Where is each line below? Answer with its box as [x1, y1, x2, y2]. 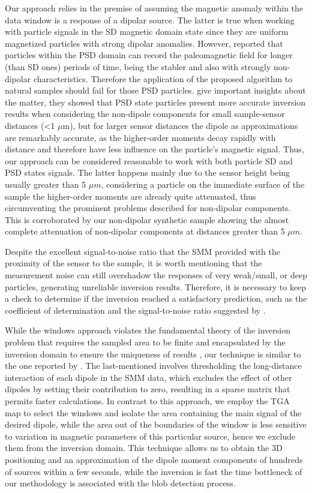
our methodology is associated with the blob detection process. [5, 477, 236, 489]
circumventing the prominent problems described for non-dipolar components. [5, 202, 291, 214]
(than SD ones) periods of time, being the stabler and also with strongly [5, 60, 271, 73]
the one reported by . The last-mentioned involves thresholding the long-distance [5, 359, 302, 372]
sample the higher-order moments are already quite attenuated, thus [5, 190, 256, 202]
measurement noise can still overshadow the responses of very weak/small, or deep [5, 269, 307, 281]
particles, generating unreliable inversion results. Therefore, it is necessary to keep [5, 280, 307, 293]
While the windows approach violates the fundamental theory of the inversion [5, 324, 290, 336]
